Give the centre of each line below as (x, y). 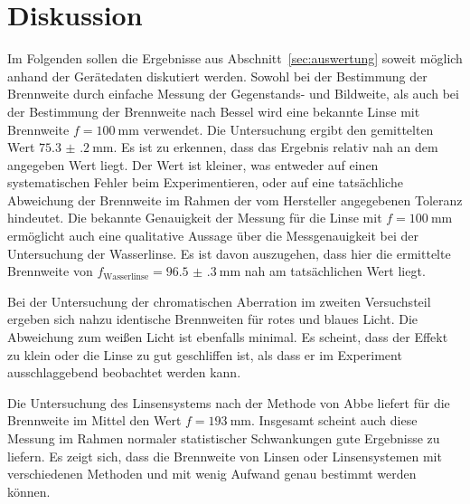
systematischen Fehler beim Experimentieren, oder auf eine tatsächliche (205, 182)
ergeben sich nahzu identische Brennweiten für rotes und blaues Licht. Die (213, 319)
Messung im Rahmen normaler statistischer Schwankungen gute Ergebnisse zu (224, 438)
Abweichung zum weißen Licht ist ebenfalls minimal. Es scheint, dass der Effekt (228, 337)
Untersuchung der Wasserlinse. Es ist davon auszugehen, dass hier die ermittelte (229, 253)
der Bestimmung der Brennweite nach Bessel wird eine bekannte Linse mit (214, 111)
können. (29, 491)
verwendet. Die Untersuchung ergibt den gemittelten (288, 129)
